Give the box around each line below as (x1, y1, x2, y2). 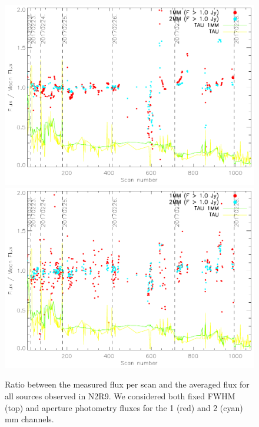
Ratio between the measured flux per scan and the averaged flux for (5, 378, 250, 390)
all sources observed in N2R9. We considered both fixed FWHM (5, 390, 235, 402)
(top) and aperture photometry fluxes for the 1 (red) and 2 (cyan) (5, 401, 243, 413)
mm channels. (5, 413, 54, 425)
